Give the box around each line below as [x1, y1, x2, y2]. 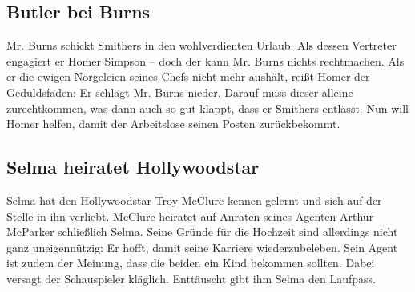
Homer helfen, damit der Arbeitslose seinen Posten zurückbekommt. [6, 115, 340, 132]
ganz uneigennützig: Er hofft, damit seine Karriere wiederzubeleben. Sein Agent [6, 238, 398, 255]
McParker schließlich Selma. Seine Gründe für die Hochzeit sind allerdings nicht [6, 223, 398, 240]
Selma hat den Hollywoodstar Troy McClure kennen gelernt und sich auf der [6, 191, 382, 208]
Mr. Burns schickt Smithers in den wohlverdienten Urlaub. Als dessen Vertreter [6, 37, 397, 54]
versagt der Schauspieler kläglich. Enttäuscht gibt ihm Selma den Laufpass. [6, 270, 376, 286]
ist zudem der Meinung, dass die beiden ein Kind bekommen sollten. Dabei [6, 254, 375, 271]
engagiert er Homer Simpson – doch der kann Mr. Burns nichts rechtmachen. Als [6, 52, 405, 69]
